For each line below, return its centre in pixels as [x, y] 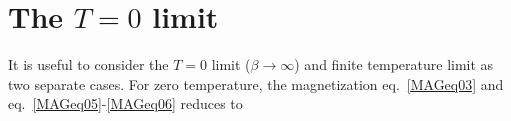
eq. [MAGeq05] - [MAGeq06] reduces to [125, 103]
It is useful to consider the [88, 64]
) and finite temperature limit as [394, 64]
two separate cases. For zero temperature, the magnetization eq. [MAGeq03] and [256, 83]
